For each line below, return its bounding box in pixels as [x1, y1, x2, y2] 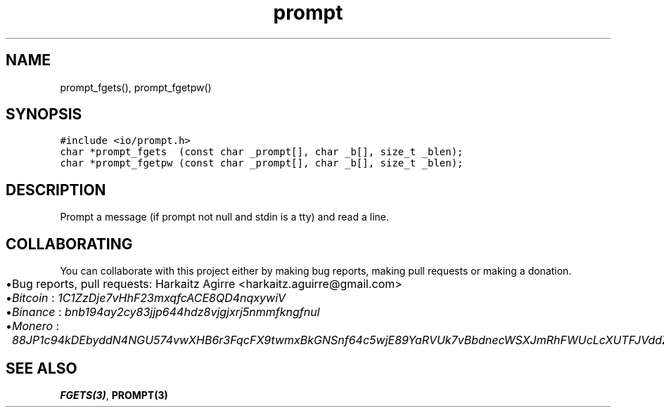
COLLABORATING [6, 235, 133, 253]
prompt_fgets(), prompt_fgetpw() [60, 81, 212, 93]
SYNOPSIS [6, 105, 82, 124]
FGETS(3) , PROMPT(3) [60, 388, 168, 401]
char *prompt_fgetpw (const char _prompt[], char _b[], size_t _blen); [60, 157, 464, 169]
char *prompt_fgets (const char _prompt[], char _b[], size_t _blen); [60, 146, 464, 158]
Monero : [12, 319, 60, 334]
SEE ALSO [6, 359, 77, 377]
